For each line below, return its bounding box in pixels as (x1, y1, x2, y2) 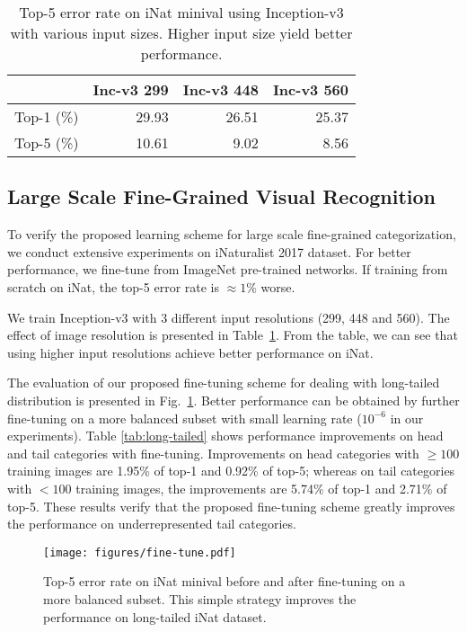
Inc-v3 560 (272, 79, 349, 100)
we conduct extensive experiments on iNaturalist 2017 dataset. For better (7, 242, 411, 261)
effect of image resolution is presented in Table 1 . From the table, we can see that (7, 325, 458, 344)
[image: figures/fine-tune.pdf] (43, 546, 236, 559)
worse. (260, 277, 295, 296)
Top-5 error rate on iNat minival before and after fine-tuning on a (43, 572, 406, 591)
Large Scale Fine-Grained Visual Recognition (7, 182, 436, 210)
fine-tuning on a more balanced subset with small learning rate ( (7, 408, 362, 427)
